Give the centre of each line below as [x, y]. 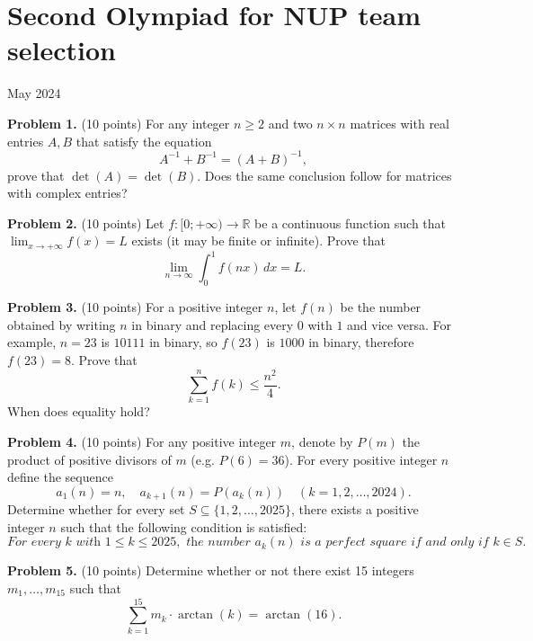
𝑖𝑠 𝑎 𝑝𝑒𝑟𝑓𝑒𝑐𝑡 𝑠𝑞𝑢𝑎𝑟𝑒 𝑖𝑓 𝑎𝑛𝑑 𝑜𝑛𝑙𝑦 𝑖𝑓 [395, 543]
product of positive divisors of [89, 459]
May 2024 [34, 93]
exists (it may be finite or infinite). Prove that [258, 240]
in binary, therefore [361, 342]
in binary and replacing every [213, 324]
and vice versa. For [399, 324]
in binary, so [183, 342]
